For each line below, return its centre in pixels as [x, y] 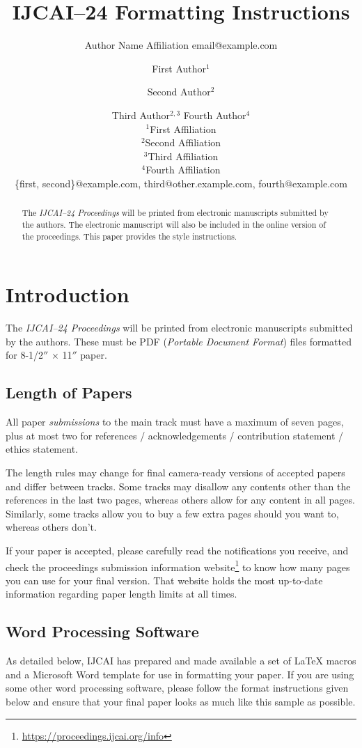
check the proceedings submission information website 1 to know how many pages [178, 566]
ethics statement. [42, 449]
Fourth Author [215, 115]
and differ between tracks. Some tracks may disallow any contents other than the [178, 486]
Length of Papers [69, 392]
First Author [179, 68]
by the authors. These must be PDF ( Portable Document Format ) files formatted [179, 341]
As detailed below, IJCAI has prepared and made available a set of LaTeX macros [181, 661]
